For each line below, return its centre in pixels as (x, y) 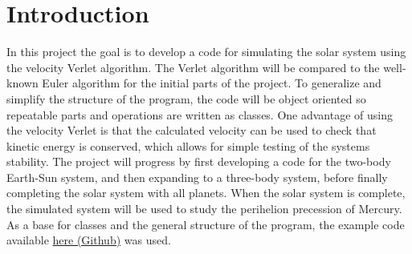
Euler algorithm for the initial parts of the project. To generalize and (212, 83)
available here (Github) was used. (89, 240)
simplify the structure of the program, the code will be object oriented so (186, 98)
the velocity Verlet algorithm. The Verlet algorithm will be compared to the (193, 67)
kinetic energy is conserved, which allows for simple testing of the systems (188, 145)
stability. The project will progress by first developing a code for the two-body (199, 161)
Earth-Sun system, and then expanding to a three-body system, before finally (197, 177)
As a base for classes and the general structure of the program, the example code (206, 224)
